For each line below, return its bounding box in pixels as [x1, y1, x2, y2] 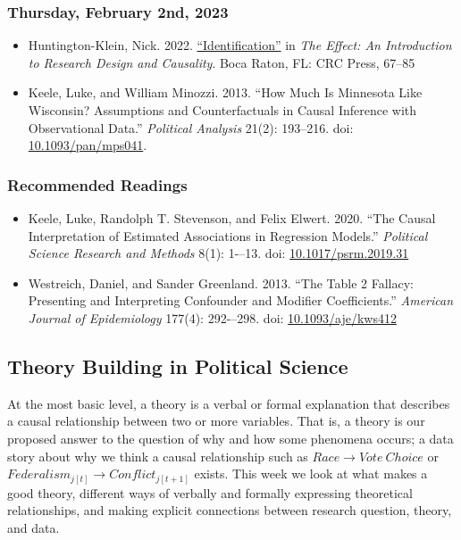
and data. [7, 518, 60, 536]
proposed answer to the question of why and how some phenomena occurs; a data [7, 428, 454, 447]
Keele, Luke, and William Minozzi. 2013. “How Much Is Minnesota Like [28, 83, 423, 102]
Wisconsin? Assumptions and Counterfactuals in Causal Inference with [28, 101, 417, 119]
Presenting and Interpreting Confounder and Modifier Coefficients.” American [28, 291, 454, 310]
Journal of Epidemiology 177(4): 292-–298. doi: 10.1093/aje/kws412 [28, 308, 397, 327]
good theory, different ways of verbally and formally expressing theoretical [7, 483, 413, 502]
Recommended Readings [7, 173, 188, 195]
